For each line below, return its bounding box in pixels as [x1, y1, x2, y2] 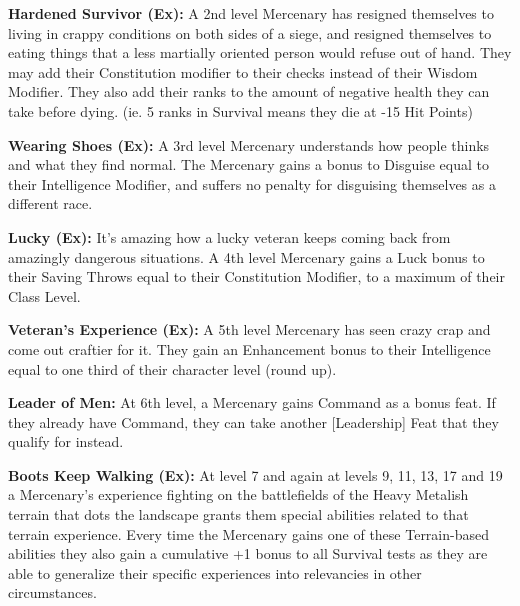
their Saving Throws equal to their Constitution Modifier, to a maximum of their [8, 266, 505, 287]
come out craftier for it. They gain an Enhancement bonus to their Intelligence [8, 338, 491, 359]
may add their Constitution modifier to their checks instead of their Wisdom [8, 61, 478, 82]
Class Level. [8, 285, 81, 306]
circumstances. [8, 582, 97, 603]
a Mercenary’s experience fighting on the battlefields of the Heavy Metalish [8, 484, 469, 505]
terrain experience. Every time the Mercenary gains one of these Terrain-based [8, 523, 489, 544]
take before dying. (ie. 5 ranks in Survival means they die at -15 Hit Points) [8, 100, 473, 121]
